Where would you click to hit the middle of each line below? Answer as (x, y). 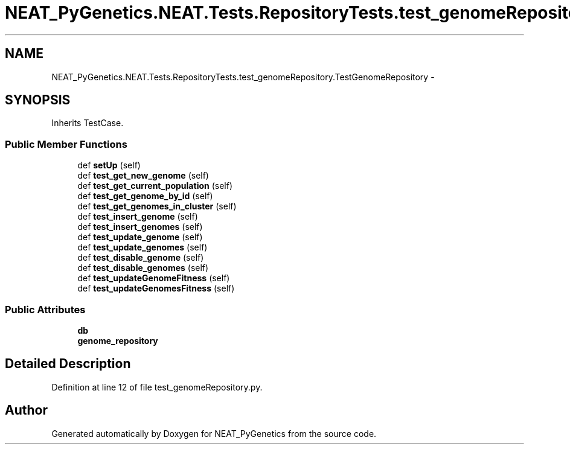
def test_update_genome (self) (140, 237)
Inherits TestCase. (88, 123)
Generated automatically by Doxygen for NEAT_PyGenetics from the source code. (214, 433)
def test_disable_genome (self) (141, 258)
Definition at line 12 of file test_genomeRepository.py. (157, 387)
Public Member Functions (66, 144)
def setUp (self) (109, 165)
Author (26, 410)
